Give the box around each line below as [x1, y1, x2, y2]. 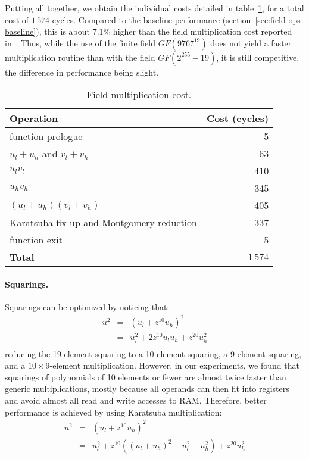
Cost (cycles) [206, 111, 269, 126]
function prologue [10, 129, 83, 143]
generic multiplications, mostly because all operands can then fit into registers [5, 382, 289, 395]
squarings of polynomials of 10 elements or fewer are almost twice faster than [5, 370, 286, 383]
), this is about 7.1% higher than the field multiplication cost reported [36, 25, 292, 38]
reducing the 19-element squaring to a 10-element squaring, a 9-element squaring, [5, 347, 302, 360]
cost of [5, 13, 29, 26]
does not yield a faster [210, 36, 292, 49]
